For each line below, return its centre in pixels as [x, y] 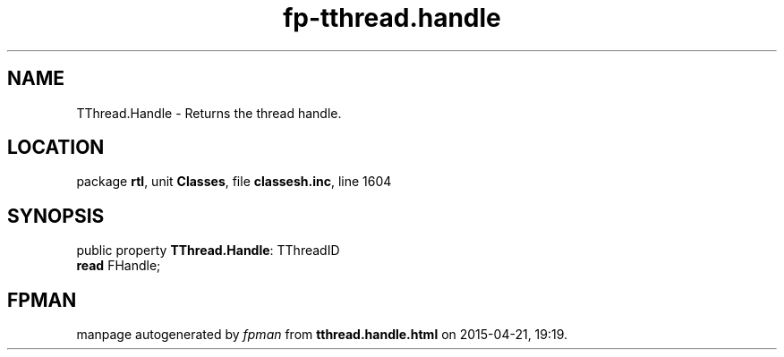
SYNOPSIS [56, 216]
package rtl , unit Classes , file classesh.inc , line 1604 [234, 182]
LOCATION [56, 148]
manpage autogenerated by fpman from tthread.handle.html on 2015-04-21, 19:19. [322, 335]
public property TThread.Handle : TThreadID [208, 251]
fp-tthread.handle [392, 18]
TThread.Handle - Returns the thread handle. [209, 113]
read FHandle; [119, 266]
